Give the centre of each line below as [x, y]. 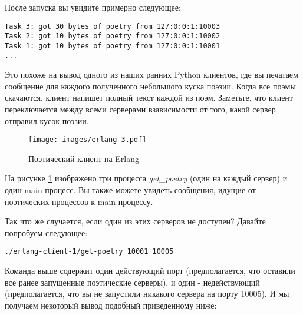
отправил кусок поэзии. [47, 120]
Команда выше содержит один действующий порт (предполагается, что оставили [150, 271]
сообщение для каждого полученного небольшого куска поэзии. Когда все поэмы [150, 86]
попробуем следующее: [46, 232]
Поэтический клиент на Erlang [84, 158]
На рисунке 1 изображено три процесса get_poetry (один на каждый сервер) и [146, 178]
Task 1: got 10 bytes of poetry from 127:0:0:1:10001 [113, 46]
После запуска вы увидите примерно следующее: [93, 7]
